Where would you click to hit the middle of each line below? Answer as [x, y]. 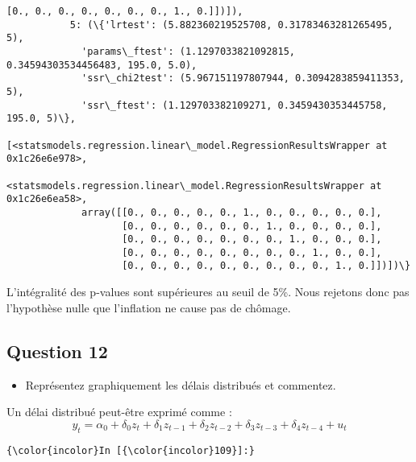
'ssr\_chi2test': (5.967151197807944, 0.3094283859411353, [243, 78]
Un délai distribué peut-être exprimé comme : [119, 412]
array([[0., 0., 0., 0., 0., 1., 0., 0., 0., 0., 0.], [232, 212]
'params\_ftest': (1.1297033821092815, [188, 51]
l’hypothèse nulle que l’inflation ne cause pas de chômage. [149, 307]
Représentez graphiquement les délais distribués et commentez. [181, 384]
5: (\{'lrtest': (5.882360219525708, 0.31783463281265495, [231, 25]
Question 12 [57, 351]
